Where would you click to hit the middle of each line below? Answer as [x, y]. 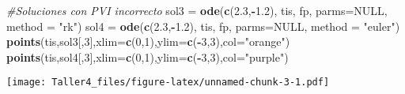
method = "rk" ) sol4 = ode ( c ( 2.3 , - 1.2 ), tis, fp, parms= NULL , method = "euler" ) [203, 26]
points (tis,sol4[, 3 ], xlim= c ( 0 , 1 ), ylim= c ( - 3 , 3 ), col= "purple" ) [148, 56]
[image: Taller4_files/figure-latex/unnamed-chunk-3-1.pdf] [168, 83]
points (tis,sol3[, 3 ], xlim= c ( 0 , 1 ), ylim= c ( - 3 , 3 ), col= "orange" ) [148, 41]
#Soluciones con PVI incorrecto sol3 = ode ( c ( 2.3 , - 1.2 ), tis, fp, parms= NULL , [197, 10]
